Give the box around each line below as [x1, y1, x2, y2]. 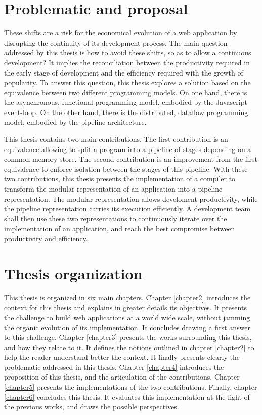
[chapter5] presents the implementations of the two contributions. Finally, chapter [4, 382, 257, 392]
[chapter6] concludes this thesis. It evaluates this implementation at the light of [4, 391, 250, 402]
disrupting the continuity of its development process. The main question [4, 37, 228, 48]
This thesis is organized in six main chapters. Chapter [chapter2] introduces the [4, 292, 251, 303]
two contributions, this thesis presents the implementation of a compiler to [4, 173, 236, 184]
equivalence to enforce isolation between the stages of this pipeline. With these [4, 163, 248, 174]
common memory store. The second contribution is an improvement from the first [4, 154, 258, 164]
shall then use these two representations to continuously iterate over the [4, 213, 227, 223]
